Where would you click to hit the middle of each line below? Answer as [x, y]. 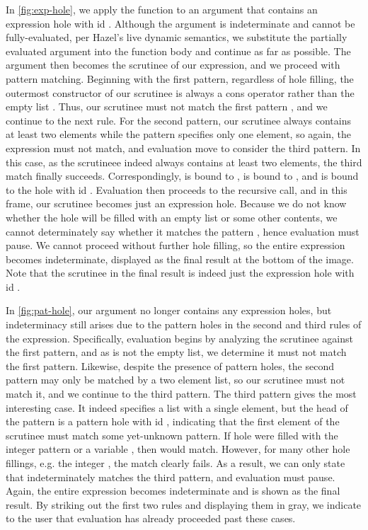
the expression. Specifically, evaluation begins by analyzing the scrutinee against [179, 338]
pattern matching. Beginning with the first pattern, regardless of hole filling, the [180, 78]
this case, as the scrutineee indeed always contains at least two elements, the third [184, 162]
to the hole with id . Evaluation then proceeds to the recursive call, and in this [177, 189]
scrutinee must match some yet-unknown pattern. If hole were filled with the [172, 435]
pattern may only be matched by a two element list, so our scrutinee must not [176, 380]
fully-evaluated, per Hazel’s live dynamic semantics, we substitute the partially [177, 37]
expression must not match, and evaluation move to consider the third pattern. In [183, 148]
